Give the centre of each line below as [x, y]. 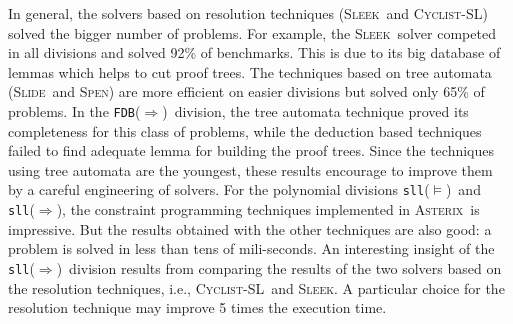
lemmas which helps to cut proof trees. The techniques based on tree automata [250, 71]
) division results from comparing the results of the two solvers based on [279, 267]
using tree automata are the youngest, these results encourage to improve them [250, 169]
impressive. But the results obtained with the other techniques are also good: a [250, 228]
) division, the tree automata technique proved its [315, 110]
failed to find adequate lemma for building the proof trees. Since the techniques [251, 150]
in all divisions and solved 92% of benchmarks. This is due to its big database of [254, 52]
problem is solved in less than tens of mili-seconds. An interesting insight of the [251, 248]
